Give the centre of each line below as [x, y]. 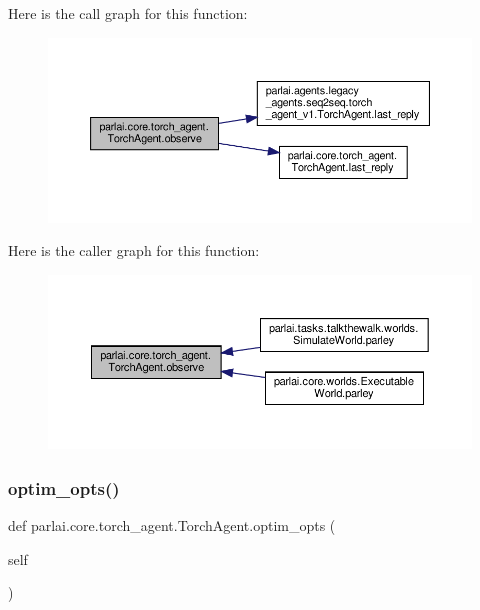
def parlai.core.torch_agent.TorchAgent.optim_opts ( [172, 525]
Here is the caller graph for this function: [134, 250]
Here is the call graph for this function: [128, 13]
